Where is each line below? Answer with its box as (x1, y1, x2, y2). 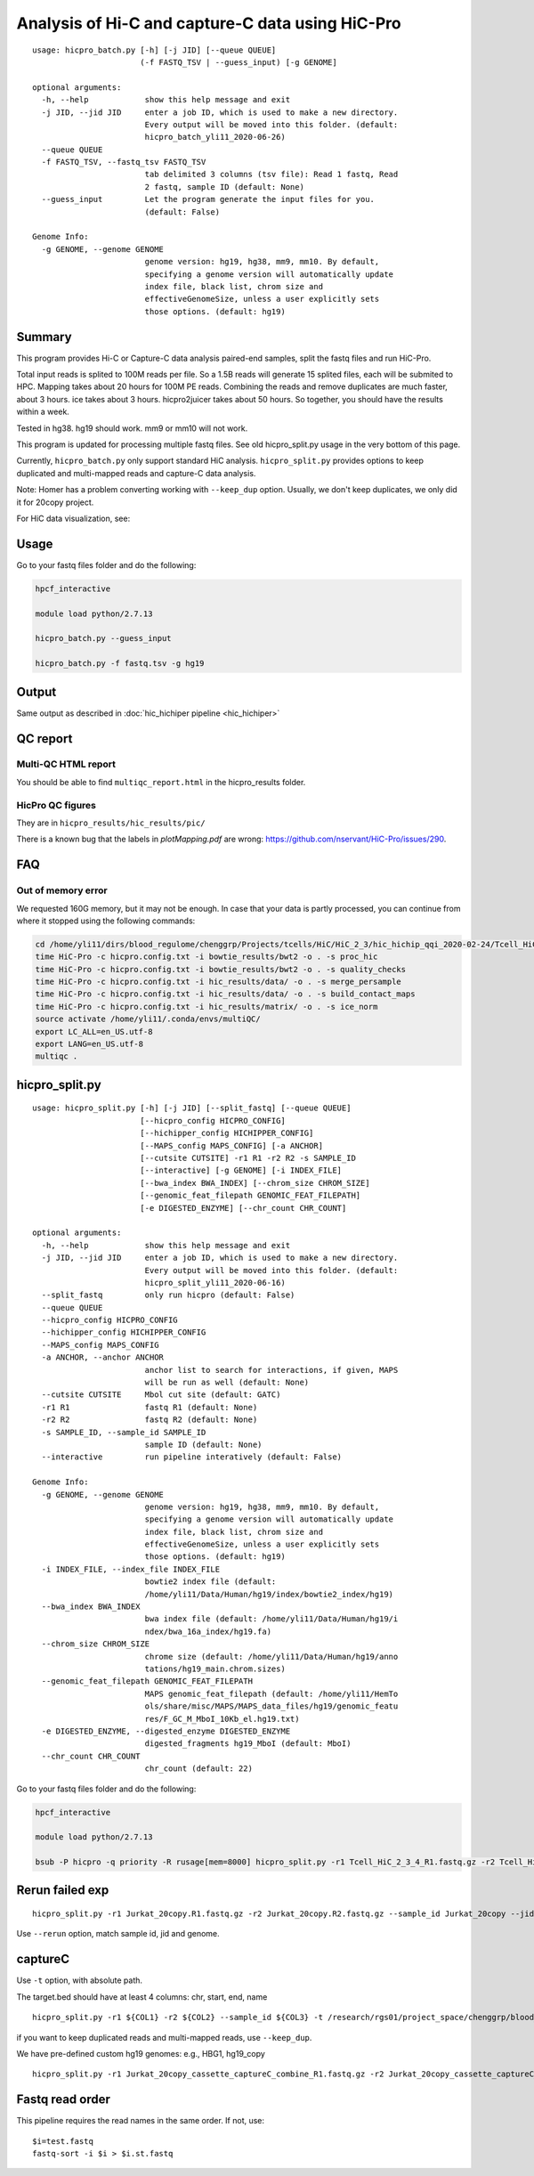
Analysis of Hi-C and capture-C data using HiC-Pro (16, 13, 401, 33)
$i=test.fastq (32, 2136, 93, 2146)
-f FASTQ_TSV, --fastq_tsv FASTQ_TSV (41, 157, 206, 167)
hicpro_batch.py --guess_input (35, 633, 173, 644)
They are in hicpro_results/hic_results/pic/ (16, 817, 206, 828)
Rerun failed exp (16, 1883, 109, 1898)
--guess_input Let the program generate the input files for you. (41, 194, 376, 205)
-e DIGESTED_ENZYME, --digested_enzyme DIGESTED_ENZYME (41, 1725, 291, 1736)
